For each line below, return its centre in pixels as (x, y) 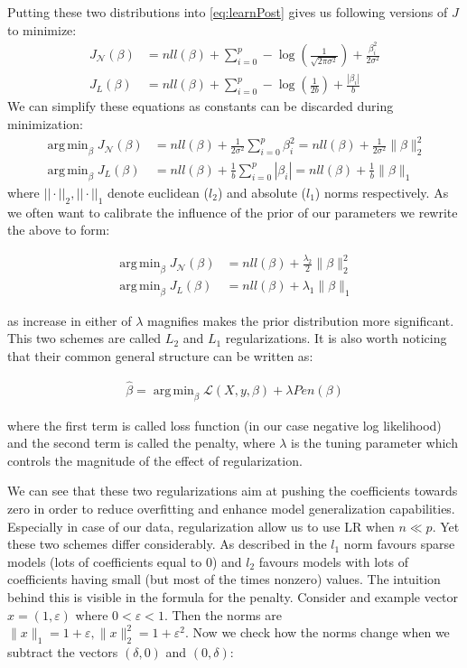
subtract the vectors (63, 652)
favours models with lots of (333, 561)
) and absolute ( (262, 192)
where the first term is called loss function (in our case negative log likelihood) (224, 425)
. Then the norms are (223, 614)
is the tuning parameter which (374, 443)
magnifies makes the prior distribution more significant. (300, 320)
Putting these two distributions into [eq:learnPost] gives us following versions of (228, 12)
